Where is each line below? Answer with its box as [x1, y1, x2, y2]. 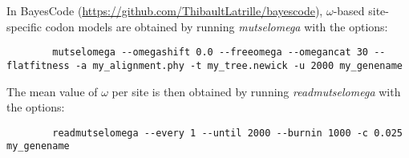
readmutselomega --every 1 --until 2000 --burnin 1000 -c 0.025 [52, 127, 403, 139]
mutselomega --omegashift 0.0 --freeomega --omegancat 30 [52, 47, 369, 59]
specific [6, 18, 43, 34]
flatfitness [6, 59, 70, 71]
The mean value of [6, 83, 98, 99]
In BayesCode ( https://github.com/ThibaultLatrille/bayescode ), [6, 2, 323, 18]
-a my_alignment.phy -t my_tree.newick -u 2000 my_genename [75, 59, 403, 71]
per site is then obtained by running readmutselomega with [111, 83, 401, 99]
